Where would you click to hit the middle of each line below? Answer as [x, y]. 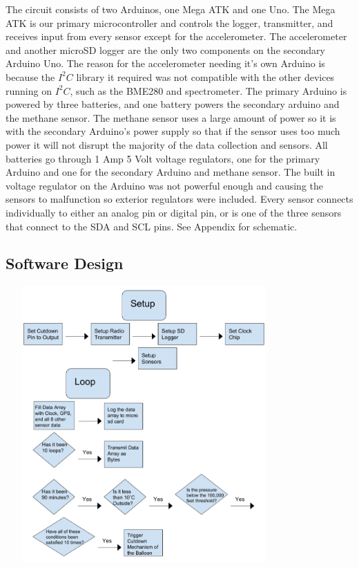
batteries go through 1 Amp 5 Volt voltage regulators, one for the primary [163, 158]
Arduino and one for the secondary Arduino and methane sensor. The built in [171, 172]
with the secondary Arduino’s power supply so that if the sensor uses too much [173, 131]
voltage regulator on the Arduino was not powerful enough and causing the [165, 185]
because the [30, 76]
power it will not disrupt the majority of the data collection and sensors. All [167, 144]
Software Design [65, 263]
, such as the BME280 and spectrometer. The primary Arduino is [208, 90]
